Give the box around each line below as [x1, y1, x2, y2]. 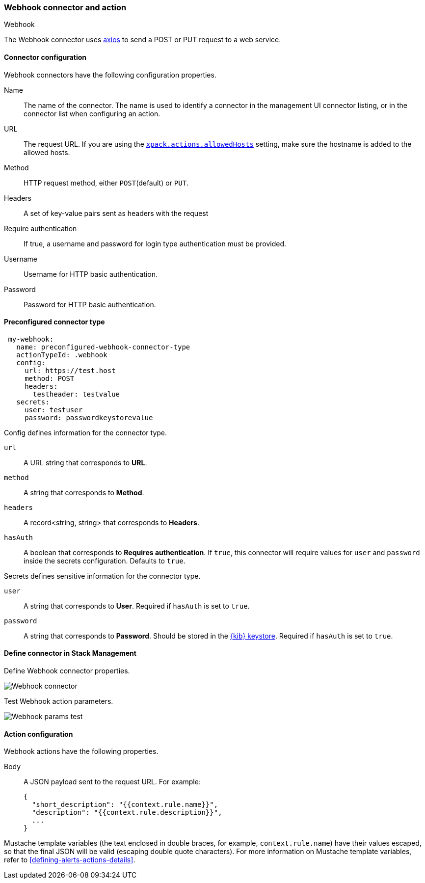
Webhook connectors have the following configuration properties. [4, 70, 216, 79]
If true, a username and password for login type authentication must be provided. [24, 239, 287, 248]
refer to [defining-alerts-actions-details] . [4, 856, 135, 864]
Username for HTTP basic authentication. [24, 269, 158, 278]
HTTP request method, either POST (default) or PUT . [24, 178, 189, 187]
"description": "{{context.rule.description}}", [31, 808, 222, 817]
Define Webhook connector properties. [4, 667, 130, 675]
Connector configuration [4, 53, 86, 61]
